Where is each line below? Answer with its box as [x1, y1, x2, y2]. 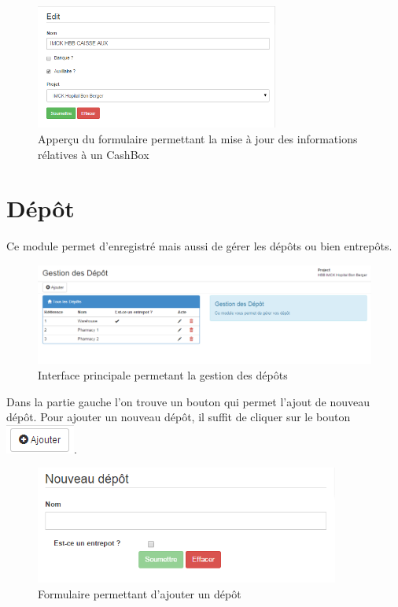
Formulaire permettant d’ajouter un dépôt [38, 585, 241, 601]
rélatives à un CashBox [38, 146, 149, 162]
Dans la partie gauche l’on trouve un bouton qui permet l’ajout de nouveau [6, 393, 370, 409]
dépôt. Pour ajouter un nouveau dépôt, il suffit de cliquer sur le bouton [6, 409, 351, 425]
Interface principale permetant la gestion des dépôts [38, 366, 288, 383]
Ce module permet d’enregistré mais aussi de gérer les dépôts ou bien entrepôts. [6, 238, 392, 254]
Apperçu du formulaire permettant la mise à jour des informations [38, 130, 358, 146]
